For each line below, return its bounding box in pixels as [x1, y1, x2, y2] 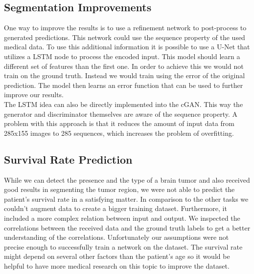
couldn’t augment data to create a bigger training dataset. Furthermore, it [4, 203, 227, 213]
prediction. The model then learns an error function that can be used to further [4, 80, 243, 90]
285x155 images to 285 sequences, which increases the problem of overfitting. [4, 127, 234, 138]
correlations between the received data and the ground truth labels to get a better [4, 222, 251, 232]
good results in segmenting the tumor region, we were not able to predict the [4, 184, 235, 194]
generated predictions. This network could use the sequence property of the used [4, 32, 245, 42]
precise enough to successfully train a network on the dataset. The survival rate [4, 241, 243, 252]
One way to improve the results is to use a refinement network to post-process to [4, 22, 247, 33]
